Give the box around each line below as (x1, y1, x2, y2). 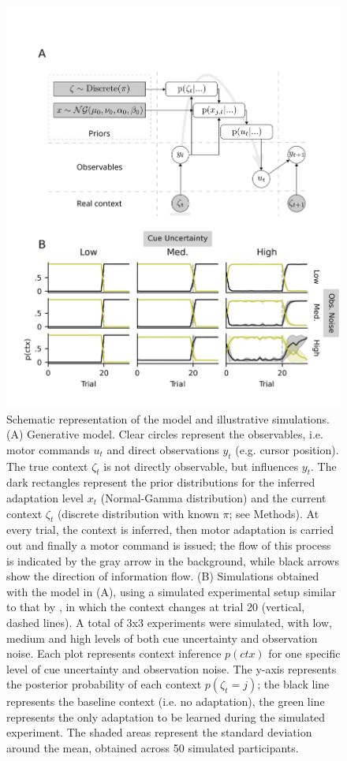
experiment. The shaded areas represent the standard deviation (6, 724, 312, 740)
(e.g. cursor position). (235, 441, 339, 457)
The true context (6, 457, 88, 474)
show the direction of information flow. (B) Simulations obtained (6, 568, 319, 584)
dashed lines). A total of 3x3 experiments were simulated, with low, (6, 614, 332, 630)
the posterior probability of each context (6, 676, 202, 692)
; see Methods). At (229, 505, 319, 521)
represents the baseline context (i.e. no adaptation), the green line (6, 693, 325, 710)
